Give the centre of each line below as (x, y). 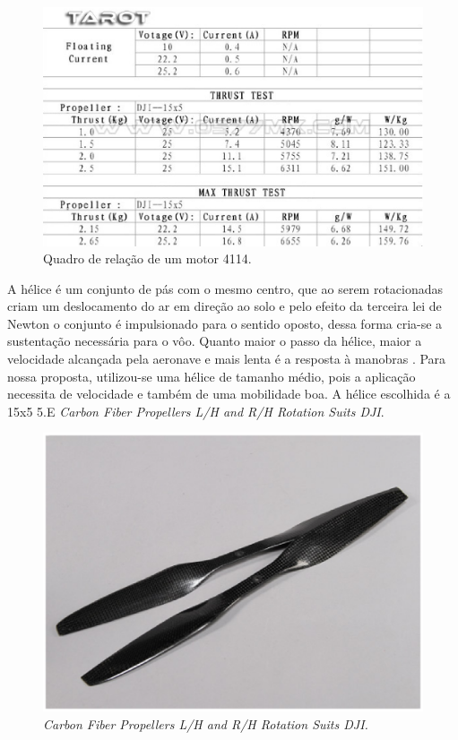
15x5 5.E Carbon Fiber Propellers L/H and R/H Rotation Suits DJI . (196, 411)
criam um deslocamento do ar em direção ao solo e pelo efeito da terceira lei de (225, 306)
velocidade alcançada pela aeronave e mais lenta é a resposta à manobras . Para (227, 359)
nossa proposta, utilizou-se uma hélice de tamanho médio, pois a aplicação (212, 376)
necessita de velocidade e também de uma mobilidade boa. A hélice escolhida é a (229, 394)
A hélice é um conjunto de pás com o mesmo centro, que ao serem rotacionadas (225, 288)
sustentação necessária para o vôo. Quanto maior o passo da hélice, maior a (215, 341)
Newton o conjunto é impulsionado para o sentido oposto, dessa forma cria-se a (225, 323)
